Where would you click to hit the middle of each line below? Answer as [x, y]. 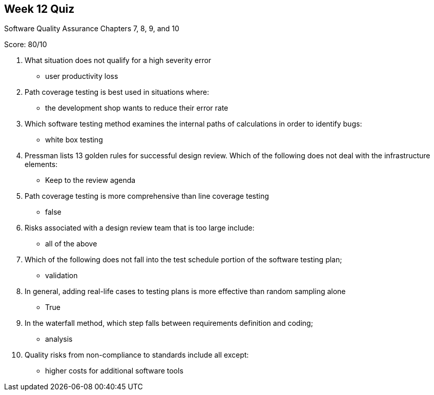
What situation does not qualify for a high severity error [118, 60]
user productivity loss [82, 76]
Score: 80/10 [26, 45]
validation [61, 276]
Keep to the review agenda [90, 180]
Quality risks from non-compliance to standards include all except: [137, 355]
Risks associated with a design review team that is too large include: [140, 228]
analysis [59, 339]
